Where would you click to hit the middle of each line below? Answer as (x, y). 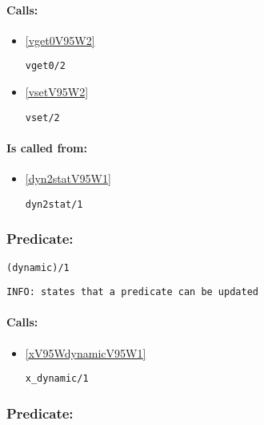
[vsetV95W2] (57, 92)
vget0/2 (45, 66)
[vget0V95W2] (60, 40)
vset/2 (42, 117)
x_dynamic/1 (57, 379)
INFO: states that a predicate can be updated (132, 292)
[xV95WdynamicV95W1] (86, 352)
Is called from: (47, 147)
